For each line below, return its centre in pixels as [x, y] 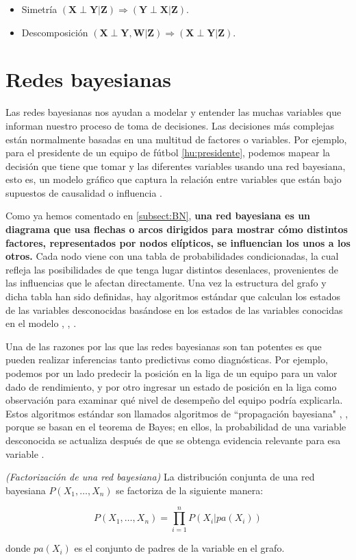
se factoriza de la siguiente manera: [190, 490]
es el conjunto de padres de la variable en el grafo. [179, 548]
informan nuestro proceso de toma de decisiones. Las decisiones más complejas [170, 125]
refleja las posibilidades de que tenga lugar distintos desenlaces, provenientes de [172, 269]
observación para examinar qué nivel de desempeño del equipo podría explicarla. [174, 400]
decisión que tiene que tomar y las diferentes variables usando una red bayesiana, [176, 166]
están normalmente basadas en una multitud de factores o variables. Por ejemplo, [176, 139]
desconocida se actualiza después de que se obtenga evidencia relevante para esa [173, 440]
